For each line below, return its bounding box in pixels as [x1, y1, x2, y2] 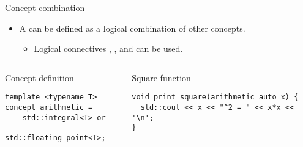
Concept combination [5, 1, 85, 13]
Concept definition [5, 71, 74, 84]
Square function [132, 71, 191, 84]
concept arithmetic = [5, 103, 93, 112]
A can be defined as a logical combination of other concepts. [19, 21, 245, 34]
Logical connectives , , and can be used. [34, 42, 183, 55]
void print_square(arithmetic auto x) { [132, 93, 299, 102]
